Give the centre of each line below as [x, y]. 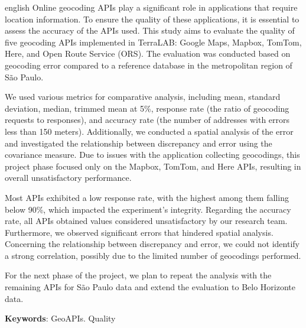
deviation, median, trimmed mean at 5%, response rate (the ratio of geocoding [147, 108]
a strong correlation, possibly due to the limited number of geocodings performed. [153, 255]
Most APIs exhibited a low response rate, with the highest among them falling [147, 197]
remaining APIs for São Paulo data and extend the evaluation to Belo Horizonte [150, 287]
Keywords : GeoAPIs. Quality [60, 318]
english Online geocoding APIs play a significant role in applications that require [151, 7]
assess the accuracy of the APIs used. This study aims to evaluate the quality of [150, 30]
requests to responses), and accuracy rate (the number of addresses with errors [147, 120]
